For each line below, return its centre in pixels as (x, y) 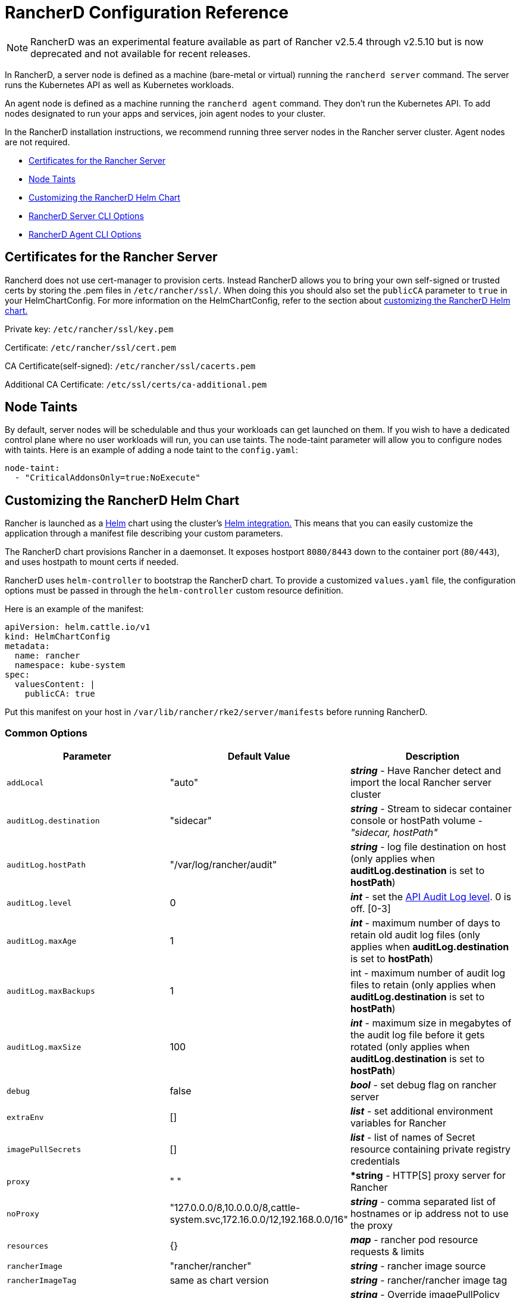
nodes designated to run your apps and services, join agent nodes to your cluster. (165, 113)
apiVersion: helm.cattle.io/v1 (78, 627)
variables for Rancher (398, 1123)
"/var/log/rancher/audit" (223, 865)
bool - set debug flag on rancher (423, 1085)
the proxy (371, 1226)
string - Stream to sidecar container (431, 809)
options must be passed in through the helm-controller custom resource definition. (174, 591)
